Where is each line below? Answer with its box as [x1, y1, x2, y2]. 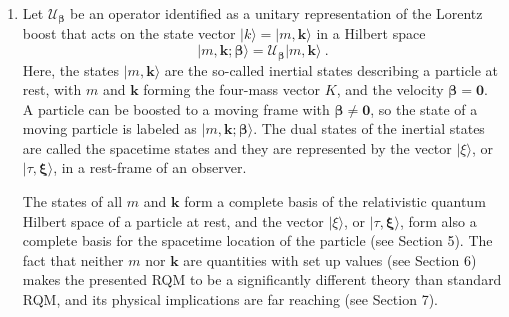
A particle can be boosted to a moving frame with [22, 98, 330, 119]
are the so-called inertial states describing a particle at [164, 59, 499, 80]
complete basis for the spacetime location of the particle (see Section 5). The [22, 230, 493, 251]
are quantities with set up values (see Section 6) [183, 249, 477, 270]
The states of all [22, 191, 123, 212]
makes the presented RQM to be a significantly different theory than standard [22, 269, 502, 290]
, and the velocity [336, 79, 444, 100]
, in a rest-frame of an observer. [53, 157, 247, 178]
